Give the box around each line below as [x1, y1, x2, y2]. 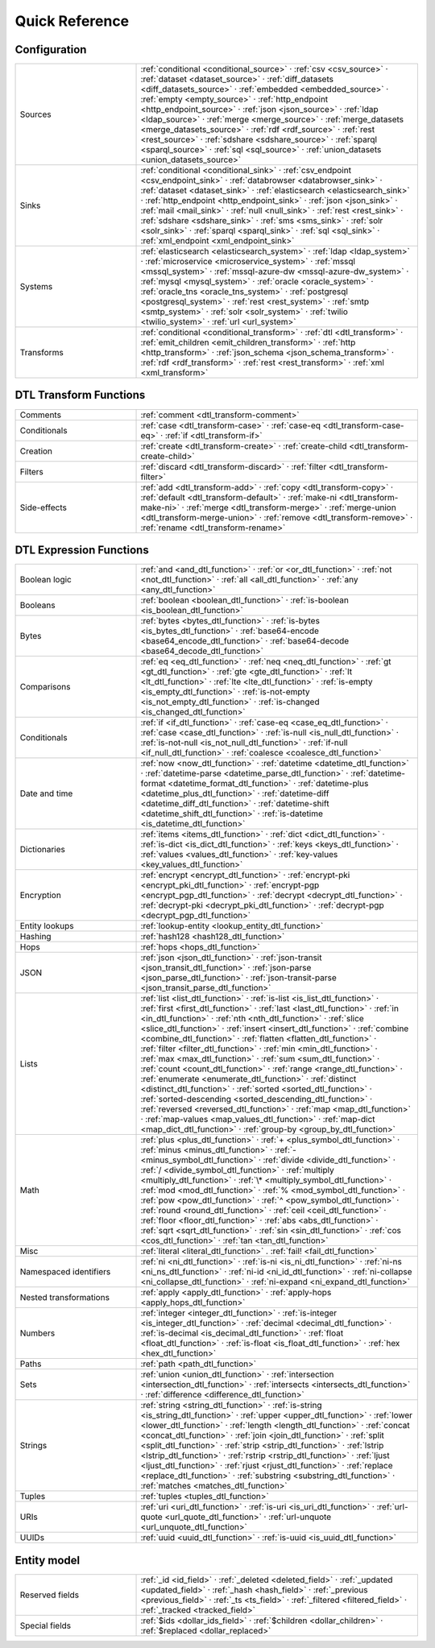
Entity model [14, 1553, 81, 1567]
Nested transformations [19, 1292, 110, 1303]
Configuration [14, 43, 87, 56]
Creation [19, 445, 52, 457]
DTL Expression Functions [14, 544, 149, 557]
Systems [19, 281, 53, 292]
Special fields [19, 1620, 72, 1631]
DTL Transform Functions [14, 388, 146, 402]
